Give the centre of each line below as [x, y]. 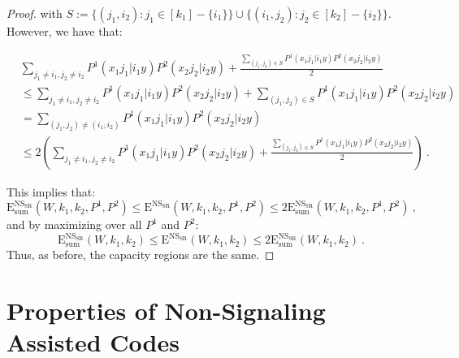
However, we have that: [65, 31]
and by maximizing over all [74, 224]
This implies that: [51, 191]
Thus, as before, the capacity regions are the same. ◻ [141, 254]
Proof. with [35, 13]
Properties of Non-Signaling [166, 311]
